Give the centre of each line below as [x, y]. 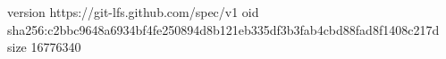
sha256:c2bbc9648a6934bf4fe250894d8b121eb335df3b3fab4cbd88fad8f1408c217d [223, 29]
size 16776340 [44, 47]
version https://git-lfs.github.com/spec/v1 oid [133, 12]
